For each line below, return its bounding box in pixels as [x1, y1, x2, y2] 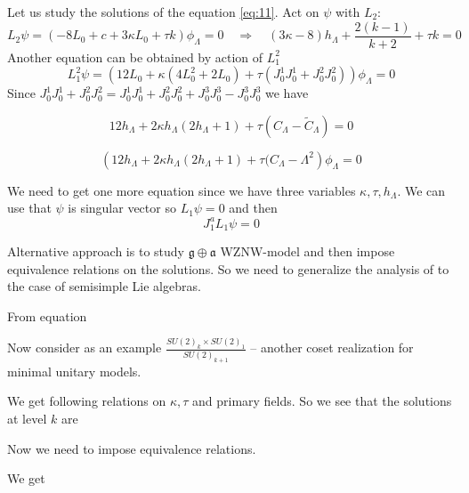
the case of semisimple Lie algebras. [7, 277, 201, 295]
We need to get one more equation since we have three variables [7, 181, 356, 199]
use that [7, 198, 52, 217]
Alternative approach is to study [7, 241, 184, 260]
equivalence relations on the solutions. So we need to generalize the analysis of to [7, 259, 449, 278]
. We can [397, 181, 446, 199]
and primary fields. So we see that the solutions [192, 392, 452, 410]
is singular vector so [68, 198, 176, 217]
